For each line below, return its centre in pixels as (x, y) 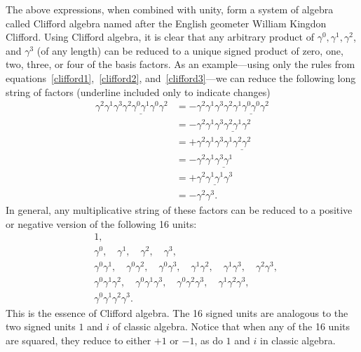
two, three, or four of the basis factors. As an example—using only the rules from (180, 64)
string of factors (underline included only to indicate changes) (138, 92)
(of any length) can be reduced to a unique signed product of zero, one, (190, 50)
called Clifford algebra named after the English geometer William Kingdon (166, 23)
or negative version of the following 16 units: (101, 223)
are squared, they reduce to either (79, 340)
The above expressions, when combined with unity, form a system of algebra (170, 9)
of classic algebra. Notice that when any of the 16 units (231, 326)
